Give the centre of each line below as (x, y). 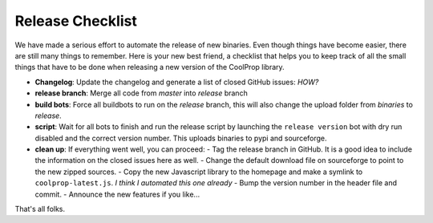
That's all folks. (40, 209)
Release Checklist (76, 21)
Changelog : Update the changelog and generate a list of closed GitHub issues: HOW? (177, 82)
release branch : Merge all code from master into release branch (141, 93)
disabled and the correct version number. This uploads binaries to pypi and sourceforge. (181, 138)
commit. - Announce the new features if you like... (117, 194)
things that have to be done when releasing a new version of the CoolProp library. (150, 67)
